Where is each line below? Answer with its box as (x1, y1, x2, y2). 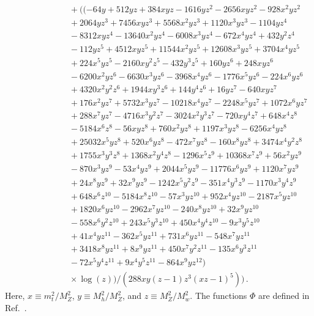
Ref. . (5, 301, 27, 314)
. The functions (190, 289, 247, 302)
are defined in (258, 289, 310, 302)
